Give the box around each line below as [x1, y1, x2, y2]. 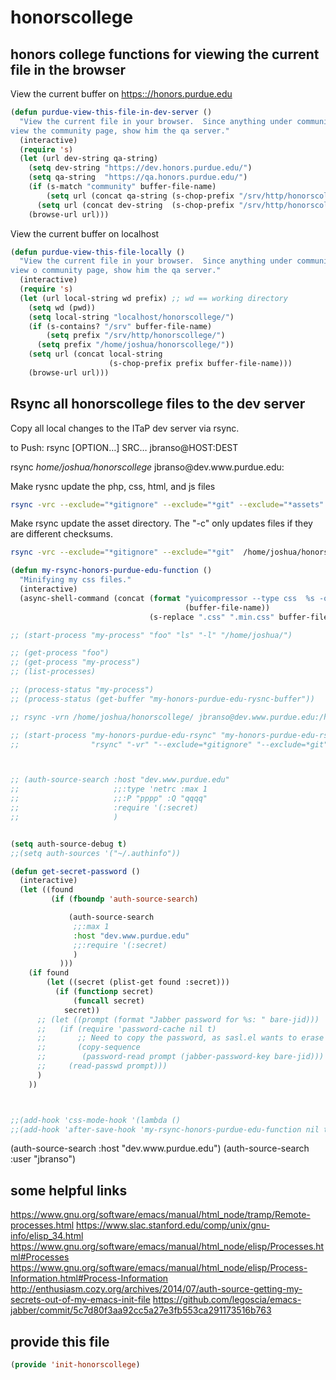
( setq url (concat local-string [28, 349, 163, 360]
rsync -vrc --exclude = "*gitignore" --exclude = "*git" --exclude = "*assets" [10, 499, 325, 510]
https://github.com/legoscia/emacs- [152, 1294, 302, 1306]
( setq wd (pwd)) [28, 302, 97, 313]
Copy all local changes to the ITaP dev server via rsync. [10, 422, 240, 434]
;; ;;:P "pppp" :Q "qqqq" [10, 794, 208, 804]
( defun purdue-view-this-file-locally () [10, 247, 186, 257]
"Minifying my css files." [19, 575, 132, 585]
